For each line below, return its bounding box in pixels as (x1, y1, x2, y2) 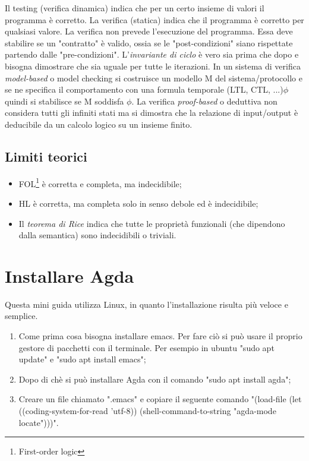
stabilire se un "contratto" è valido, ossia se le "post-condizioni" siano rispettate (5, 36, 293, 49)
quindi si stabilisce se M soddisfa (5, 94, 124, 107)
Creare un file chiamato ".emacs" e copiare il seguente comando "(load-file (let (18, 393, 302, 405)
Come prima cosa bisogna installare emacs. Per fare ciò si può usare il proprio (18, 330, 302, 342)
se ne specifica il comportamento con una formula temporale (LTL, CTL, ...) (5, 83, 283, 96)
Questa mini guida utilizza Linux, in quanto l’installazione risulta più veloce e (5, 298, 288, 310)
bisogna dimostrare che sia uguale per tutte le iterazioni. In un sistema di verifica (5, 59, 301, 72)
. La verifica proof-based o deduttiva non (131, 94, 278, 107)
